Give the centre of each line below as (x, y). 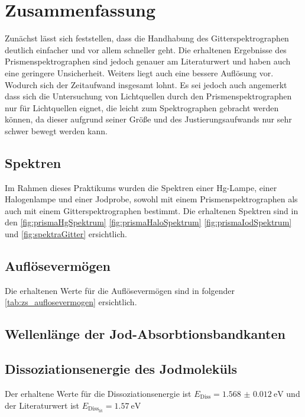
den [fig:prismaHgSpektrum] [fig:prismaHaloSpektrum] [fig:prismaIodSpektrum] (148, 222)
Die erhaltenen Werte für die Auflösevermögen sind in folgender (120, 290)
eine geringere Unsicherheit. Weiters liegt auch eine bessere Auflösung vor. (139, 72)
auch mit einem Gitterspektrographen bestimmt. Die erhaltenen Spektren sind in (152, 210)
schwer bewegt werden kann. (56, 130)
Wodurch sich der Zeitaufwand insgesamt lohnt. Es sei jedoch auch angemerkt (146, 84)
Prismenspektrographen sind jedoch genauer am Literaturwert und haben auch (148, 61)
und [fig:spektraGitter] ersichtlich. (66, 234)
